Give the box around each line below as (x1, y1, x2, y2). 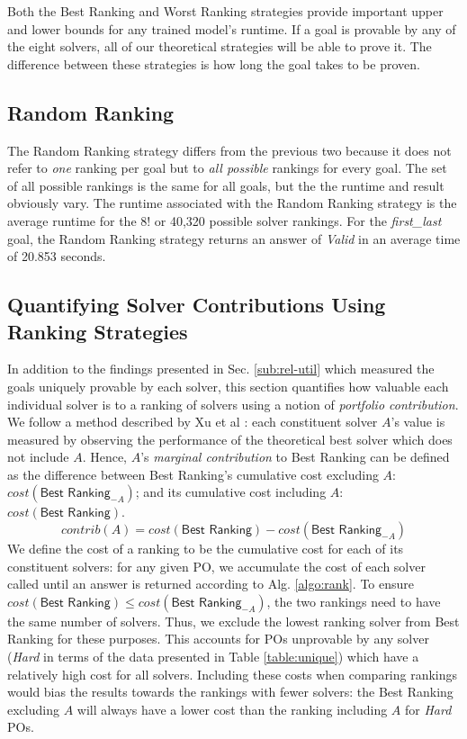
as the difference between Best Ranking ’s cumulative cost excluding (7, 464, 379, 483)
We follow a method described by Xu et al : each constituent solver (7, 412, 378, 431)
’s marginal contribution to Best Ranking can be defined (140, 447, 450, 466)
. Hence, (82, 447, 128, 466)
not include (7, 447, 69, 466)
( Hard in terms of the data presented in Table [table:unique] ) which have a (7, 647, 419, 666)
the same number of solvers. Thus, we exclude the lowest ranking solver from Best (7, 611, 460, 630)
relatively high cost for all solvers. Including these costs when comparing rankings (7, 664, 458, 683)
